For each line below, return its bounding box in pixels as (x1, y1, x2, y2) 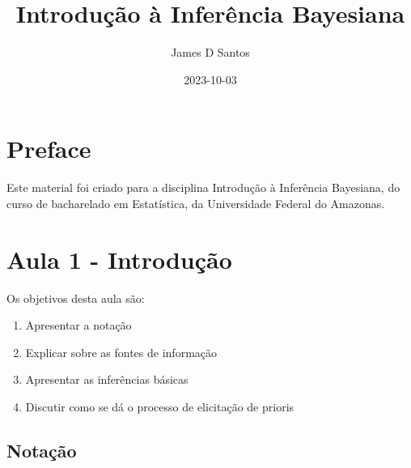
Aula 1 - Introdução (6, 242, 232, 275)
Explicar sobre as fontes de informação (25, 343, 218, 360)
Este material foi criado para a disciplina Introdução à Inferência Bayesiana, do (6, 179, 400, 196)
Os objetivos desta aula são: (6, 289, 145, 306)
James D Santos (171, 44, 250, 61)
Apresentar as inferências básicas (25, 371, 189, 388)
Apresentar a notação (25, 317, 132, 334)
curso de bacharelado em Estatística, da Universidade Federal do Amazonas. (6, 194, 385, 211)
